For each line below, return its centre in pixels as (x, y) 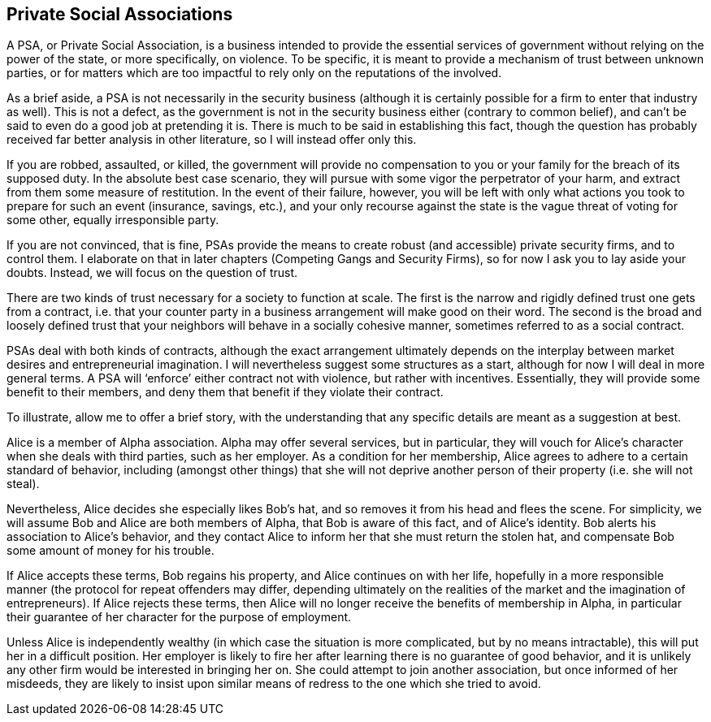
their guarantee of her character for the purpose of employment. (179, 617)
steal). (23, 484)
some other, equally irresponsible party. (113, 220)
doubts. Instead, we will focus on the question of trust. (152, 273)
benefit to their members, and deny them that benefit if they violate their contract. (225, 392)
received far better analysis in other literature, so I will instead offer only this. (212, 140)
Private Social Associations (120, 14)
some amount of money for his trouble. (111, 551)
